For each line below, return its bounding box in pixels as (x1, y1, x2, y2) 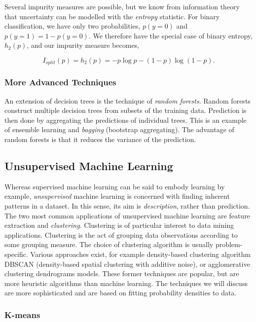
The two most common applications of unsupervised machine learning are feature (4, 210, 250, 220)
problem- (215, 239, 243, 250)
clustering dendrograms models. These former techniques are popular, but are (4, 268, 239, 279)
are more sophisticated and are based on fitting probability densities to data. (4, 287, 237, 298)
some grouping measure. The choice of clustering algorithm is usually (4, 239, 214, 250)
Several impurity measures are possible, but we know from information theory (4, 1, 240, 11)
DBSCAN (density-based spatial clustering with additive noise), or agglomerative (4, 258, 250, 269)
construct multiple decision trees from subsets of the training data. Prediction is (4, 105, 247, 115)
